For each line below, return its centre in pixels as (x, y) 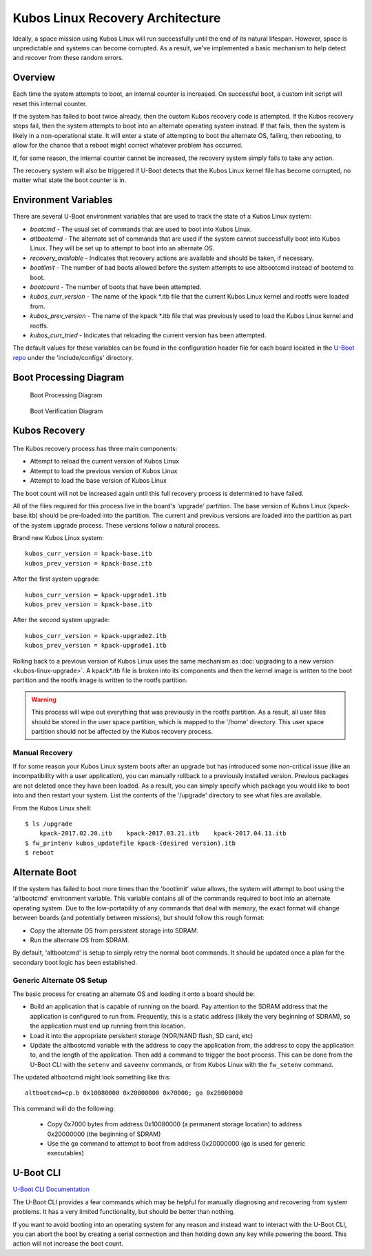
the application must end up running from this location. (108, 1026)
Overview (34, 78)
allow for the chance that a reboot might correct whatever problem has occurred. (128, 146)
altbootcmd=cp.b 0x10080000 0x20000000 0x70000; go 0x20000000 (134, 1093)
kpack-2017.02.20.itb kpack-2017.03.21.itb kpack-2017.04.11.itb (163, 834)
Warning (44, 699)
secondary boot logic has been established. (75, 962)
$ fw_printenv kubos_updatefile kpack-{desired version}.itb (130, 843)
